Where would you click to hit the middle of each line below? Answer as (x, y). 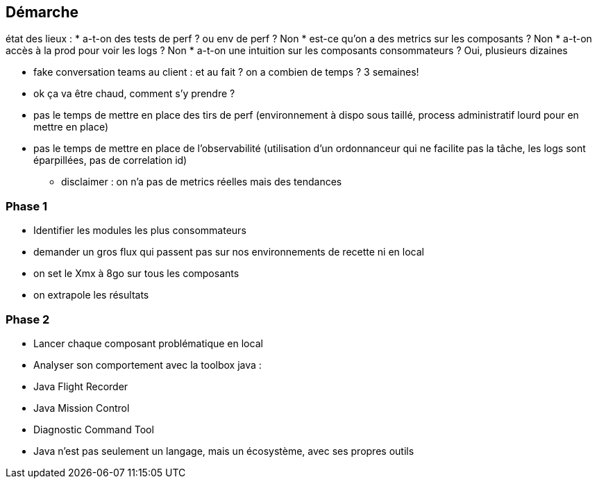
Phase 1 (27, 206)
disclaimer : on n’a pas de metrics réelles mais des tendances (202, 182)
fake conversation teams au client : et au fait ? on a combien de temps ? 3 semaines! (226, 72)
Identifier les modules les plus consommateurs (140, 231)
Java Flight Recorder (81, 386)
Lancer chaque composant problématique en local (148, 343)
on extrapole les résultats (91, 295)
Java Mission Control (82, 408)
